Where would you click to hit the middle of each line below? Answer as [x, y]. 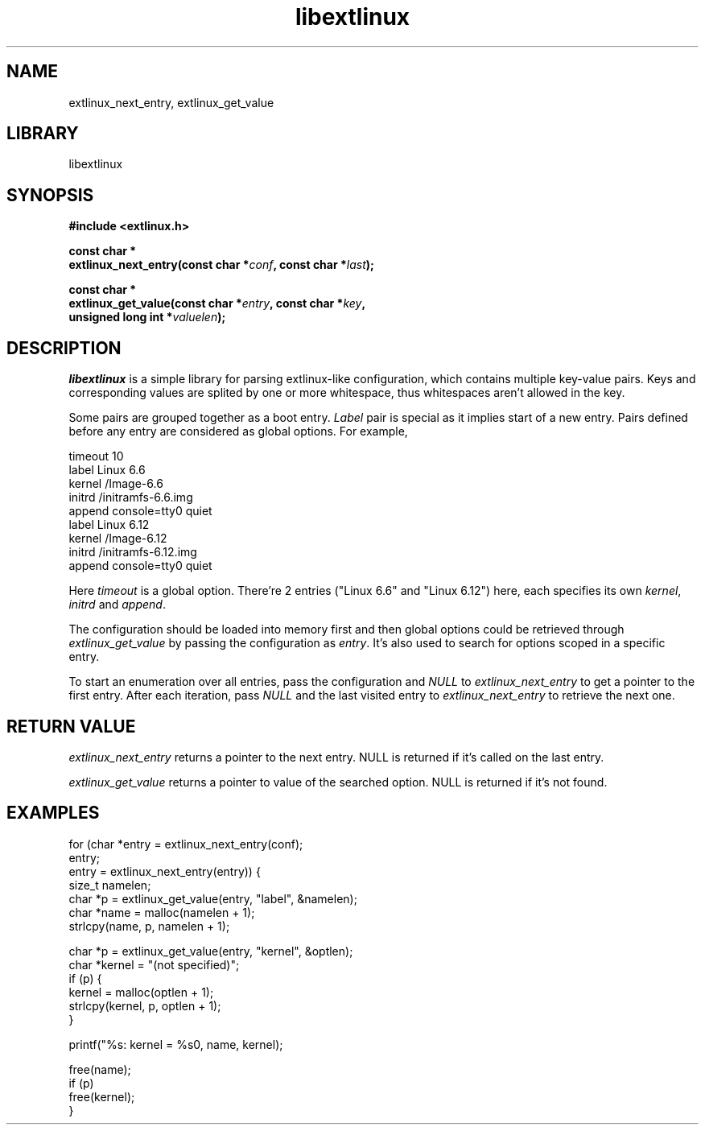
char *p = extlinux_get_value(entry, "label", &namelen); [213, 898]
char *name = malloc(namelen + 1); [162, 912]
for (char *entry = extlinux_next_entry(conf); [186, 844]
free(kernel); [102, 1096]
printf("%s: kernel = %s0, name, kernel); [176, 1044]
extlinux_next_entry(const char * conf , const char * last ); [221, 265]
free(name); [100, 1069]
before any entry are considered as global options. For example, [238, 431]
